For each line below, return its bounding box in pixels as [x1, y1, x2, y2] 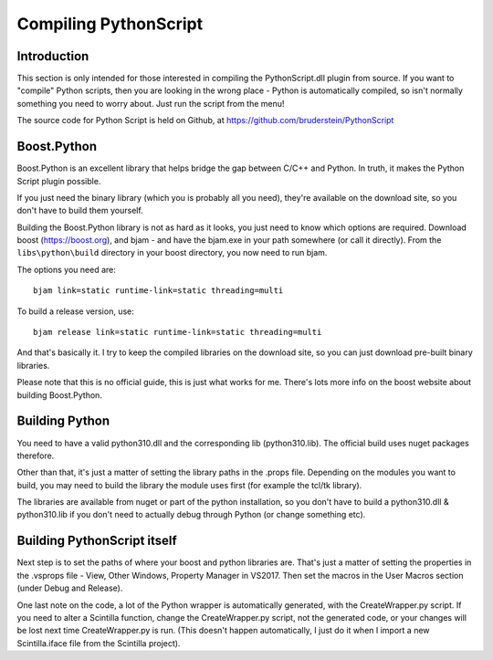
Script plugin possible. [16, 175, 101, 186]
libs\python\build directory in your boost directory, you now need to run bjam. [16, 247, 328, 258]
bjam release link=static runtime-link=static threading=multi [33, 327, 322, 338]
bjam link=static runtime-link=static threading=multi [33, 286, 284, 296]
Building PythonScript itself [16, 533, 177, 549]
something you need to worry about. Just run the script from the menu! [16, 98, 285, 109]
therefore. [16, 450, 55, 461]
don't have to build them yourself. [16, 205, 143, 216]
